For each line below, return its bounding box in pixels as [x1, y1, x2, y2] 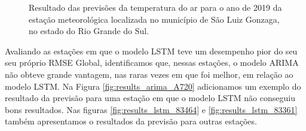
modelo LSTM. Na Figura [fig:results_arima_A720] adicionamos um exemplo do [5, 80, 301, 92]
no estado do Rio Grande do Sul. [29, 25, 149, 37]
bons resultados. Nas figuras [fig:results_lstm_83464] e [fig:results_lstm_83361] [5, 103, 298, 115]
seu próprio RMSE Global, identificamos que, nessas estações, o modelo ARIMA [5, 56, 299, 69]
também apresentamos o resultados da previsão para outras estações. [5, 115, 257, 127]
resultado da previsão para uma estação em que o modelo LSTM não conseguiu [5, 92, 295, 104]
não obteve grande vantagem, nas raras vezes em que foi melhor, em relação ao [5, 68, 293, 80]
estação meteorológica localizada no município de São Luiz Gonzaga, [29, 13, 280, 25]
